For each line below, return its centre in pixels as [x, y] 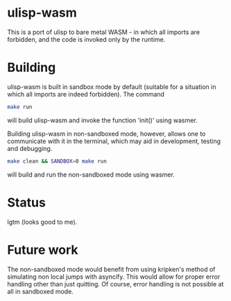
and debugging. [30, 148]
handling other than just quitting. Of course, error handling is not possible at [115, 284]
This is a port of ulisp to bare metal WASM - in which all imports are [103, 32]
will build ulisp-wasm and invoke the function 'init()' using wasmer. [102, 120]
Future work [43, 250]
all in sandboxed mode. [41, 291]
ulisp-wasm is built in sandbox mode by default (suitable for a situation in [112, 87]
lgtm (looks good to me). [42, 222]
